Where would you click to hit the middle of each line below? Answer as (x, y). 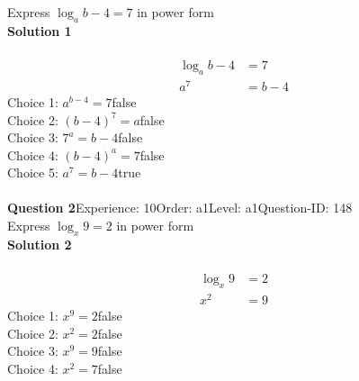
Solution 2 (40, 244)
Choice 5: (33, 172)
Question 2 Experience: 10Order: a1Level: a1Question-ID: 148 (180, 208)
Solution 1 (40, 30)
